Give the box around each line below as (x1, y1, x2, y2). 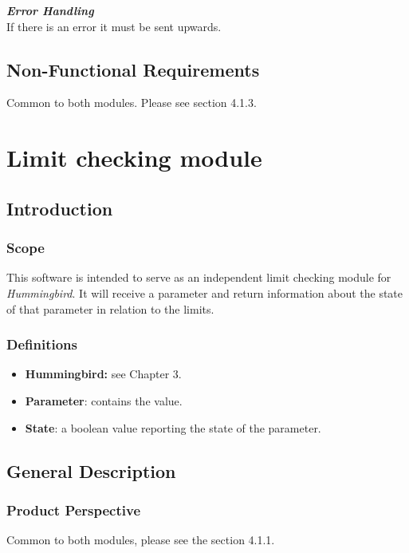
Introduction (6, 196, 113, 220)
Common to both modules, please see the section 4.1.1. (6, 531, 275, 548)
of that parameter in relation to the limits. (6, 300, 214, 317)
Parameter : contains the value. (25, 392, 183, 409)
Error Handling (6, 2, 94, 18)
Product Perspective (6, 500, 141, 519)
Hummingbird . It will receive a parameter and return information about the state (6, 284, 403, 301)
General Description (6, 458, 176, 483)
